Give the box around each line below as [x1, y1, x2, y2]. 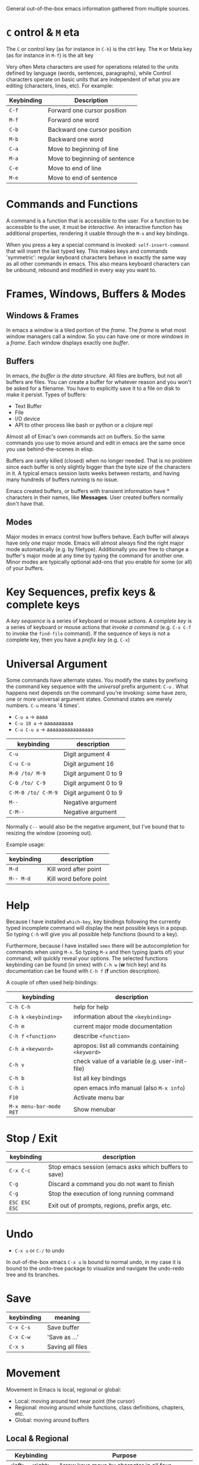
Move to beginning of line [47, 145, 119, 153]
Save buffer [47, 1323, 80, 1331]
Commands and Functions [6, 198, 138, 211]
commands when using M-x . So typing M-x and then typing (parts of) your [6, 949, 185, 956]
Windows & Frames [6, 311, 79, 321]
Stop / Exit [6, 1132, 58, 1145]
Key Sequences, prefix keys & [6, 585, 156, 599]
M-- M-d [9, 875, 31, 882]
